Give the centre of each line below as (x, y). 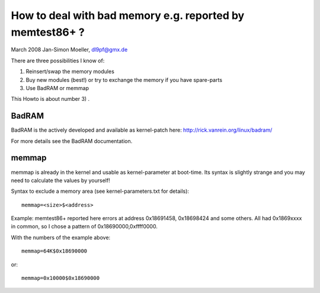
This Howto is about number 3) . (50, 99)
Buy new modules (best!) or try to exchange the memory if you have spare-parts (124, 79)
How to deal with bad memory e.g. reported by (128, 15)
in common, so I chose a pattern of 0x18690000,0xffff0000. (84, 227)
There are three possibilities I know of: (58, 60)
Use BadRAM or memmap (57, 88)
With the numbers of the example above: (61, 237)
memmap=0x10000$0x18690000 (61, 278)
